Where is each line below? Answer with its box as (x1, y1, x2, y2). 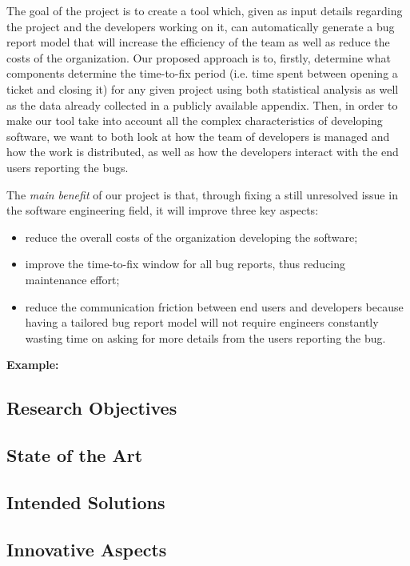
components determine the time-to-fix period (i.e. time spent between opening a (6, 65, 398, 82)
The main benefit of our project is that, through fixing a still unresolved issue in (6, 186, 398, 203)
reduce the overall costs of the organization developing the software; (25, 228, 358, 245)
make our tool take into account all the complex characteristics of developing (6, 112, 383, 129)
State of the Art (6, 443, 143, 468)
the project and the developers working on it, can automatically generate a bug (6, 18, 395, 34)
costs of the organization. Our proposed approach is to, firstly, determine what (6, 49, 391, 66)
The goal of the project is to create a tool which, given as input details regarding (6, 2, 403, 18)
